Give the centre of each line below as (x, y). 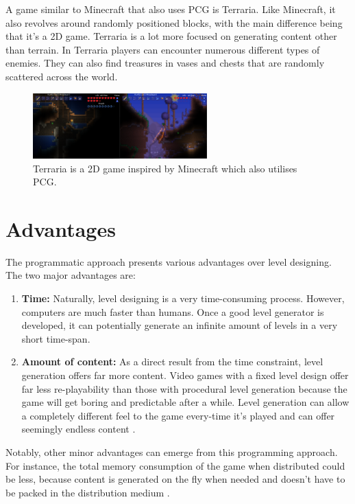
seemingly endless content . (78, 429)
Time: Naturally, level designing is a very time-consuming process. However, (183, 298)
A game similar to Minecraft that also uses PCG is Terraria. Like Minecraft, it (171, 9)
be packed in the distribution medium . (88, 492)
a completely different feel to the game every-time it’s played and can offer (178, 415)
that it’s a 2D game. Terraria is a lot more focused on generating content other (171, 36)
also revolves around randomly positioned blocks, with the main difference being (174, 22)
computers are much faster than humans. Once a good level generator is (173, 311)
